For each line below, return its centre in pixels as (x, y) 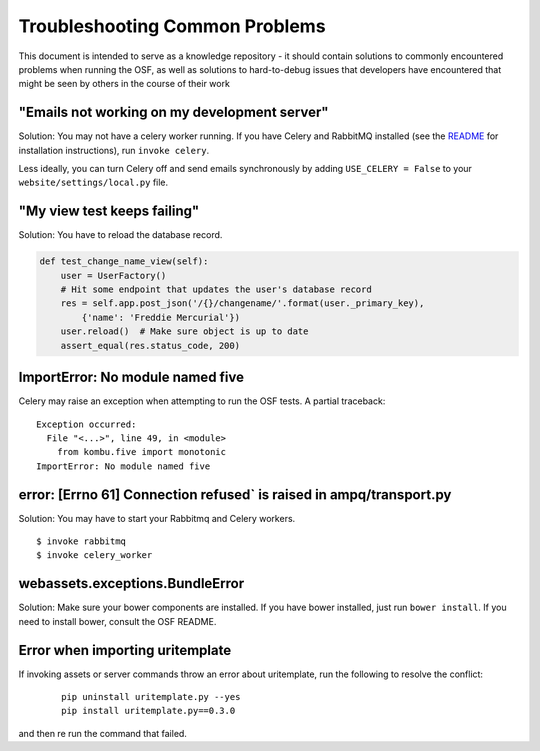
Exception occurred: (86, 424)
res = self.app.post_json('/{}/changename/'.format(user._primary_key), (242, 303)
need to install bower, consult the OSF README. (117, 621)
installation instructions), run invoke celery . (114, 150)
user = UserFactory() (113, 275)
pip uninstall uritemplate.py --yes (151, 696)
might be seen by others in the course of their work (124, 84)
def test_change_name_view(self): (124, 261)
